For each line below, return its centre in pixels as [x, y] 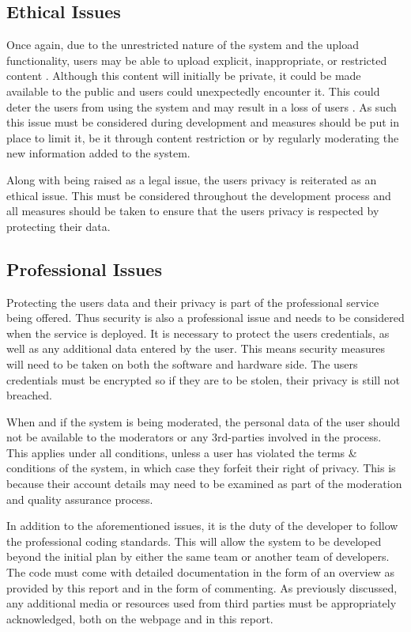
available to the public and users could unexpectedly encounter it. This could [193, 91]
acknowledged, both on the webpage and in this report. [140, 618]
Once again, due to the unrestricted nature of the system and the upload [183, 45]
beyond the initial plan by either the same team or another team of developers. [198, 556]
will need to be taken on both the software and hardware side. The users [182, 363]
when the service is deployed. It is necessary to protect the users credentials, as [198, 333]
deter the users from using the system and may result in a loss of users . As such [202, 106]
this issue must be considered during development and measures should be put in [203, 122]
